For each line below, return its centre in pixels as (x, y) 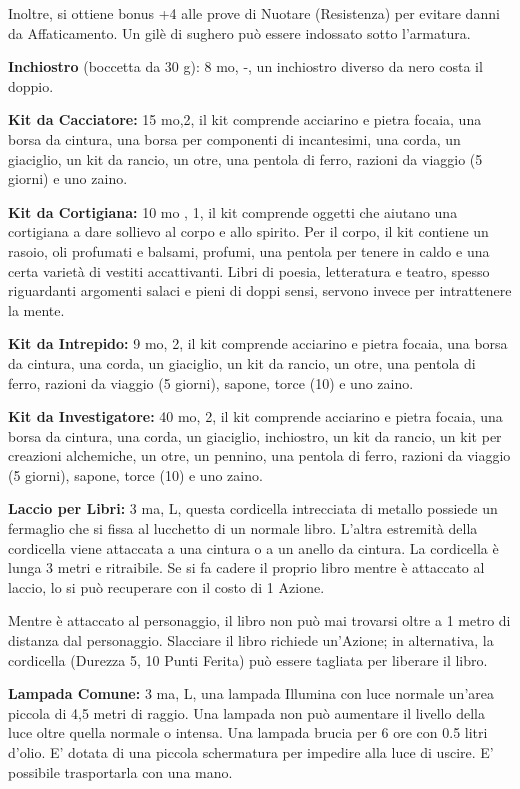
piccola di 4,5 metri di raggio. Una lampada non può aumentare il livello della (246, 712)
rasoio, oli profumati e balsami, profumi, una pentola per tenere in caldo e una (249, 250)
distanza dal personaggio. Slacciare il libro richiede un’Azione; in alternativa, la (251, 640)
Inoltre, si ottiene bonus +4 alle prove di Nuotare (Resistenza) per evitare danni (254, 13)
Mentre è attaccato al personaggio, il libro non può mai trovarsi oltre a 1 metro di (259, 620)
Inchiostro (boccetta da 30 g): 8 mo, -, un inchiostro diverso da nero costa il (245, 66)
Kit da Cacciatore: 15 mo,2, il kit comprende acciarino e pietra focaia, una (245, 119)
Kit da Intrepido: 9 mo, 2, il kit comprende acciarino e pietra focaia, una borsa (258, 343)
